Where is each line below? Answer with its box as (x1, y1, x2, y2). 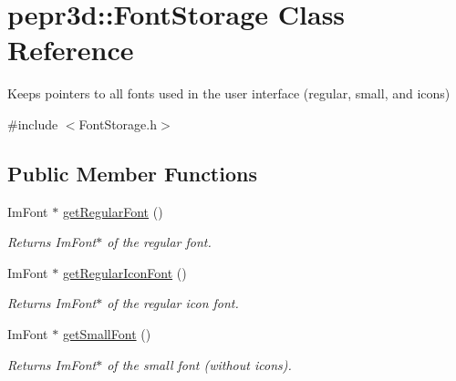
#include (7, 114, 58, 133)
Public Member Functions (7, 159, 257, 187)
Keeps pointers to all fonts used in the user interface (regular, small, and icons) (7, 84, 451, 103)
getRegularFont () (62, 201, 163, 221)
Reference (7, 31, 134, 68)
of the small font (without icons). (107, 355, 292, 374)
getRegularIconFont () (62, 263, 187, 282)
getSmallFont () (62, 324, 151, 344)
